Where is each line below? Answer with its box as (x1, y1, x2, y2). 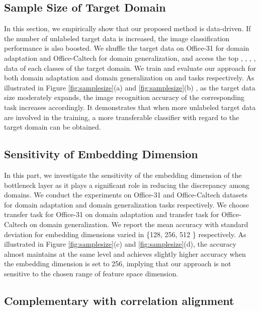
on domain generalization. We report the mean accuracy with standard (29, 219, 248, 229)
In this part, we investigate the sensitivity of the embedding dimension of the (4, 169, 242, 180)
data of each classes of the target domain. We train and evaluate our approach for (4, 62, 256, 73)
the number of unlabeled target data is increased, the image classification (4, 33, 230, 43)
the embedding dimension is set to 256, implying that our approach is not (4, 258, 231, 269)
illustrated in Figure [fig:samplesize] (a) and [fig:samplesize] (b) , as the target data (4, 82, 255, 92)
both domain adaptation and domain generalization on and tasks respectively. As (4, 72, 254, 83)
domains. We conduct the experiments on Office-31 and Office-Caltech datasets (4, 189, 248, 200)
